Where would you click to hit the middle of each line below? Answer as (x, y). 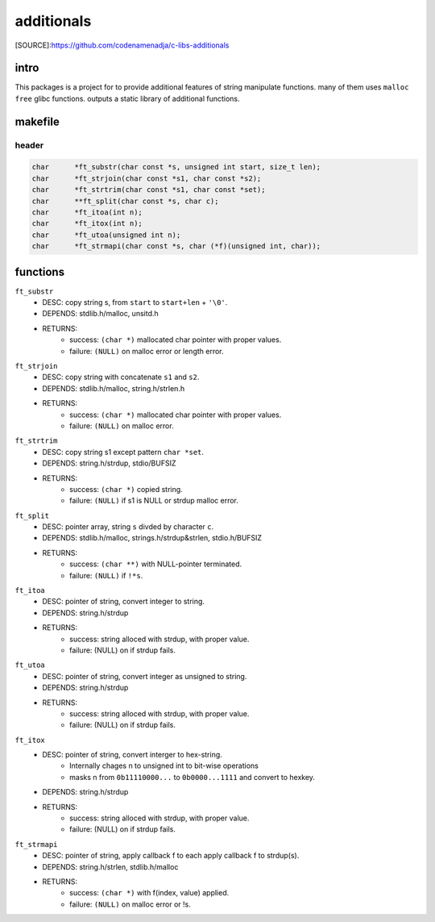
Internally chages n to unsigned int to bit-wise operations (164, 766)
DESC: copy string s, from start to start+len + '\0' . (135, 302)
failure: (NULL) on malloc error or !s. (130, 904)
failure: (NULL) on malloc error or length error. (147, 351)
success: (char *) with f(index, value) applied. (149, 893)
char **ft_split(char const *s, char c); (125, 201)
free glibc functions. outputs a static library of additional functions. (128, 98)
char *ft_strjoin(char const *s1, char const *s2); (147, 178)
